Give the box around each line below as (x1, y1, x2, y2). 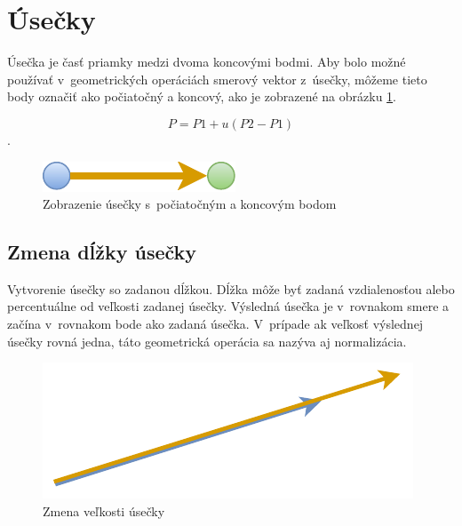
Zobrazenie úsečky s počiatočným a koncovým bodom (43, 195, 337, 213)
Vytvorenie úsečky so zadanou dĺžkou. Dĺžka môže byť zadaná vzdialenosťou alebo (7, 279, 455, 298)
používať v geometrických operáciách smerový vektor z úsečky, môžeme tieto (7, 69, 427, 88)
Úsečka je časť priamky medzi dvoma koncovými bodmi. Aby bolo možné (7, 52, 406, 71)
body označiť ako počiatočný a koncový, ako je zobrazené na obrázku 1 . (7, 87, 396, 106)
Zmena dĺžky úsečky (7, 238, 197, 266)
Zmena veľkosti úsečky (43, 501, 165, 520)
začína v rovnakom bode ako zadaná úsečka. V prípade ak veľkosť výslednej (7, 315, 424, 333)
